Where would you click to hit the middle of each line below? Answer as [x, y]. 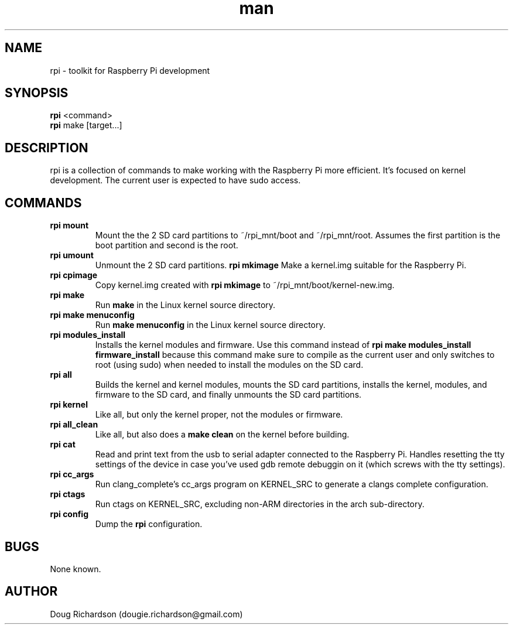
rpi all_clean [74, 425]
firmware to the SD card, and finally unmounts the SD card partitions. [228, 395]
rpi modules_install [88, 335]
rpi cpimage [74, 275]
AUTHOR [31, 592]
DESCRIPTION [47, 148]
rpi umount [72, 255]
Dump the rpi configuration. [149, 524]
